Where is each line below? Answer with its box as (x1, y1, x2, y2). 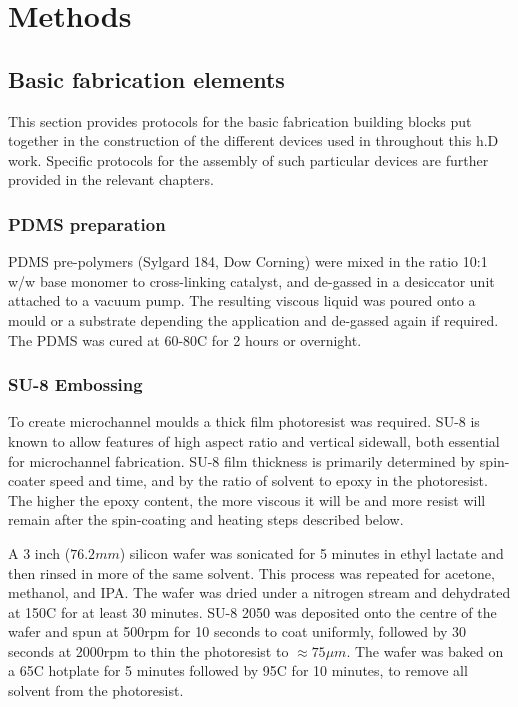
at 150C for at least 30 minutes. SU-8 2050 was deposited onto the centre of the (8, 601, 497, 622)
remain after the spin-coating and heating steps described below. (8, 509, 404, 530)
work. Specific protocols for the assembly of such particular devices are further (8, 149, 489, 170)
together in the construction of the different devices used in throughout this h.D (8, 130, 499, 151)
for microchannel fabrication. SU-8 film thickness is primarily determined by (8, 450, 476, 471)
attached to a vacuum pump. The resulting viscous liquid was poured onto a (8, 290, 476, 311)
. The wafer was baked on (346, 640, 504, 661)
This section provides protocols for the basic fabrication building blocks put (8, 110, 472, 131)
